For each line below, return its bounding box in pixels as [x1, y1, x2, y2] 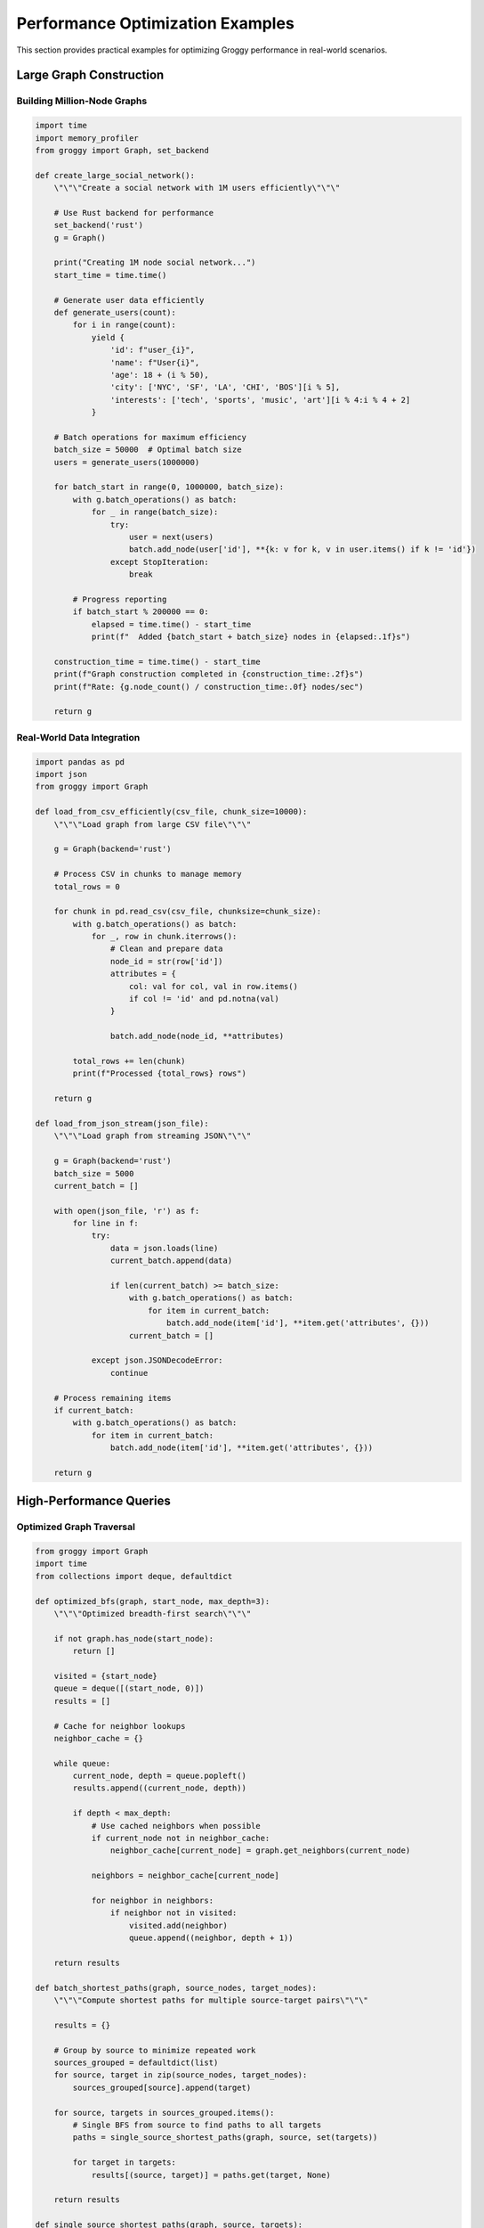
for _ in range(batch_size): [91, 507, 219, 517]
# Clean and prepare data [109, 944, 223, 954]
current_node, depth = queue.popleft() [72, 1771, 246, 1782]
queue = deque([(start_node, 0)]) [53, 1683, 205, 1693]
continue [109, 1368, 149, 1378]
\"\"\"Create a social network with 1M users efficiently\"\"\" [53, 183, 341, 193]
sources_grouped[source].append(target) [72, 2082, 252, 2093]
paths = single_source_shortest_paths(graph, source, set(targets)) [72, 2133, 378, 2142]
